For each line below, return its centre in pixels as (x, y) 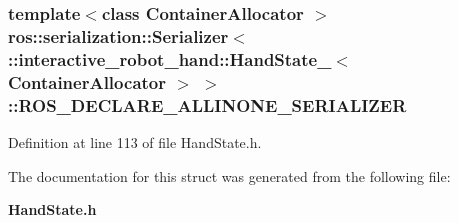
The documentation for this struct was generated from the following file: (229, 175)
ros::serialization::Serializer (118, 35)
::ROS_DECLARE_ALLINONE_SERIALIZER (207, 104)
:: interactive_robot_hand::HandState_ (170, 58)
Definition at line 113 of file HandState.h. (135, 141)
